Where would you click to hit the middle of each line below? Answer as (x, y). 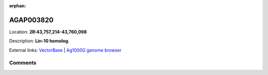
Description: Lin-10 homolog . (39, 41)
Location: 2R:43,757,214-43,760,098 (48, 32)
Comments (23, 63)
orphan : (18, 6)
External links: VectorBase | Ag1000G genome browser (65, 50)
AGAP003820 (32, 20)
